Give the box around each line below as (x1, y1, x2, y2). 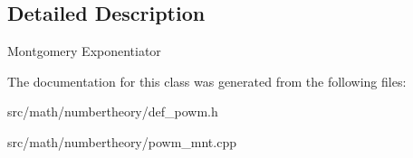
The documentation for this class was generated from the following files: (7, 71, 407, 90)
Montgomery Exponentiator (7, 42, 161, 60)
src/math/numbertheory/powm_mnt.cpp (7, 132, 236, 151)
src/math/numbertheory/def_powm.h (7, 102, 218, 121)
